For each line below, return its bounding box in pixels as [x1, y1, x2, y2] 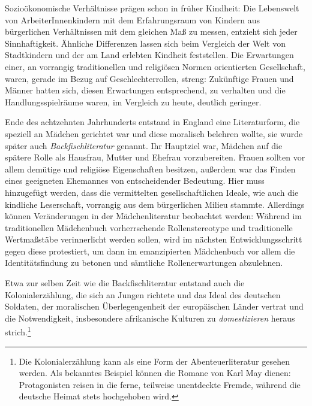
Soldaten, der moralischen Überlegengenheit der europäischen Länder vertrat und [5, 300, 304, 313]
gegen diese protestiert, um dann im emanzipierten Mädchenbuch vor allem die [5, 244, 295, 257]
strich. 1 [5, 324, 31, 338]
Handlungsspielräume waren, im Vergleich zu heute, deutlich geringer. [5, 95, 262, 108]
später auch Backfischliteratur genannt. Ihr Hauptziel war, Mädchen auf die [5, 139, 283, 152]
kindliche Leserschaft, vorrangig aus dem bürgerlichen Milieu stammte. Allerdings [5, 198, 305, 210]
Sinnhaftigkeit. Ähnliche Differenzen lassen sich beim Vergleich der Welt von [5, 37, 286, 49]
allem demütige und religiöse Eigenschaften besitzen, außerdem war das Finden [5, 162, 296, 175]
